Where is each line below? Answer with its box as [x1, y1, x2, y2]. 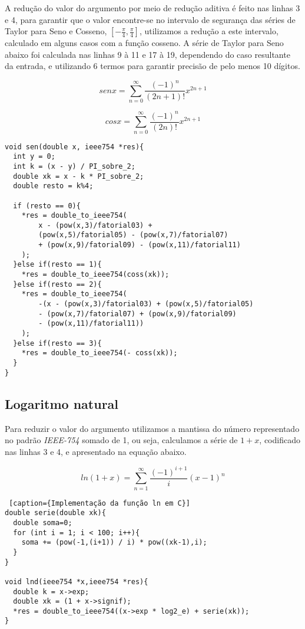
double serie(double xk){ [5, 509, 106, 517]
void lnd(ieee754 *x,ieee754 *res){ [5, 577, 148, 586]
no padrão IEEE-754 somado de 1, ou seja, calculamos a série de [5, 434, 238, 446]
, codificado [259, 434, 300, 446]
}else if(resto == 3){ [13, 339, 102, 348]
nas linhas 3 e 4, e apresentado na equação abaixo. [5, 445, 187, 457]
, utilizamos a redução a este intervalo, [139, 25, 279, 37]
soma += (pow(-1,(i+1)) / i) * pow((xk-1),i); [21, 538, 207, 547]
